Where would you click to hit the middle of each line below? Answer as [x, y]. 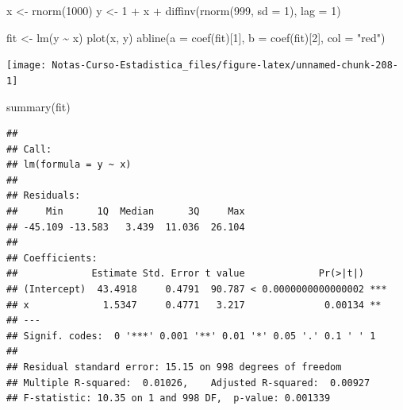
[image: [27, 66]
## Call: [29, 149]
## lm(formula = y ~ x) [69, 165]
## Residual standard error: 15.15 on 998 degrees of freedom [174, 367]
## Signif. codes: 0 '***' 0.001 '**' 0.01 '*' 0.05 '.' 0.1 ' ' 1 [191, 336]
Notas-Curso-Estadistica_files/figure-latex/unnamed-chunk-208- [225, 66]
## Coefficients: [52, 258]
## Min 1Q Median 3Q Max [126, 212]
